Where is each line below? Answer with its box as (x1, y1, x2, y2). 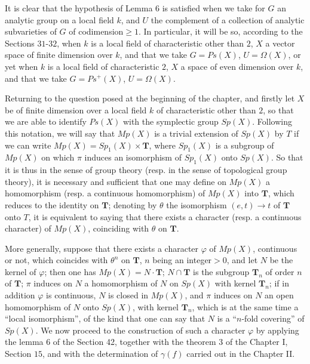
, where (149, 138, 176, 151)
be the (269, 254, 293, 266)
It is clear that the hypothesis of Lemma (5, 2, 153, 14)
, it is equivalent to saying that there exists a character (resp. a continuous (28, 210, 302, 223)
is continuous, (46, 289, 96, 301)
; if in (269, 277, 289, 289)
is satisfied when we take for (162, 2, 265, 14)
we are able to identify (5, 115, 87, 128)
